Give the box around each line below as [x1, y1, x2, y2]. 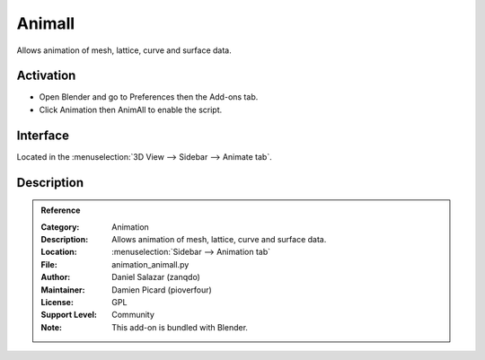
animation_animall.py [111, 259, 190, 269]
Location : [40, 247, 77, 258]
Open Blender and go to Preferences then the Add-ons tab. [39, 92, 259, 102]
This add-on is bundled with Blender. [111, 321, 249, 332]
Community [111, 310, 154, 320]
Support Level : [40, 310, 98, 320]
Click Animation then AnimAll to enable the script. [39, 104, 223, 115]
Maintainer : [40, 284, 85, 295]
